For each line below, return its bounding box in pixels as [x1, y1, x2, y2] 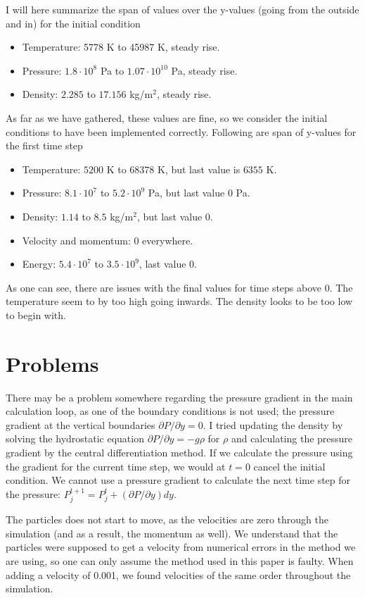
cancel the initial [253, 459, 326, 473]
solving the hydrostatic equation [6, 431, 144, 446]
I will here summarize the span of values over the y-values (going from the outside [6, 2, 359, 16]
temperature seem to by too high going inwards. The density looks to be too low [6, 294, 353, 309]
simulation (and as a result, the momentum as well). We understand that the [6, 525, 338, 540]
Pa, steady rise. [171, 63, 238, 77]
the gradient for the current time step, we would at [6, 459, 226, 473]
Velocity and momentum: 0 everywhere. [22, 232, 193, 247]
